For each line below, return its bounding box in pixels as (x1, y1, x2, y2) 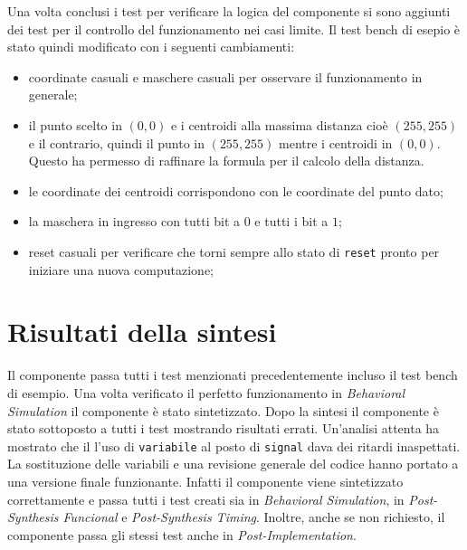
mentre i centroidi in (279, 133, 393, 152)
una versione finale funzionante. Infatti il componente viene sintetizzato (7, 471, 404, 490)
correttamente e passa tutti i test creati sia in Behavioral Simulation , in (7, 489, 405, 508)
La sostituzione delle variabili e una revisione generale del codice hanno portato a (7, 454, 459, 473)
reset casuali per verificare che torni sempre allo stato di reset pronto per (28, 242, 440, 261)
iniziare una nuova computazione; (28, 260, 214, 279)
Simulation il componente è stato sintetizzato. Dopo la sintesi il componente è (7, 401, 439, 420)
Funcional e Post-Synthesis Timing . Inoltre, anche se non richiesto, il (62, 507, 445, 526)
